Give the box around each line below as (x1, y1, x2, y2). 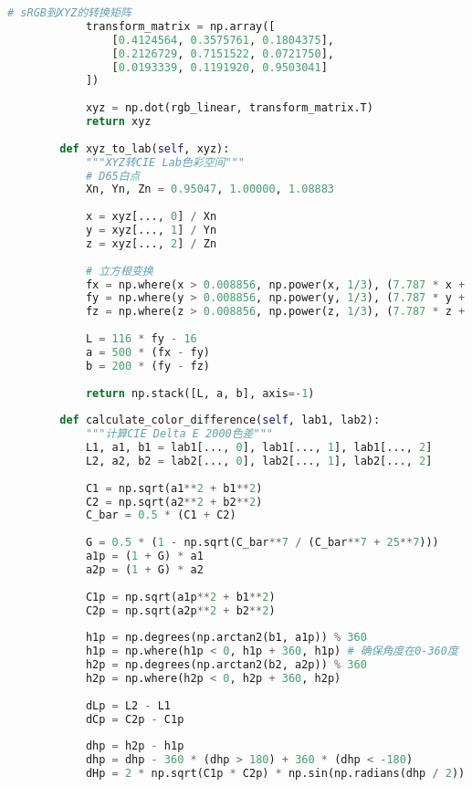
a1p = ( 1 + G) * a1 (85, 550, 204, 562)
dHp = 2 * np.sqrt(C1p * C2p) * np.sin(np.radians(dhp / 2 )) (85, 767, 466, 780)
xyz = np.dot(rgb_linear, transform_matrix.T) (85, 101, 373, 115)
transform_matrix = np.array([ (85, 19, 276, 33)
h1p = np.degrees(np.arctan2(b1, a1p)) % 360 (85, 631, 367, 645)
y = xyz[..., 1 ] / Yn (85, 224, 217, 236)
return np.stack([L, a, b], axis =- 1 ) (85, 386, 315, 400)
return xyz (85, 115, 152, 128)
